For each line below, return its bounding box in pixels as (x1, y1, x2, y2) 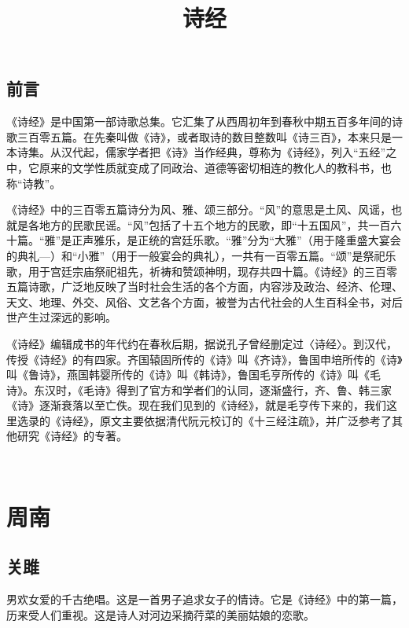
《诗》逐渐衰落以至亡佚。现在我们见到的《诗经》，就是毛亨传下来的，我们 (6, 397, 386, 413)
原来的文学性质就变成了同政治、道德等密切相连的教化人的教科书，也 (39, 159, 392, 175)
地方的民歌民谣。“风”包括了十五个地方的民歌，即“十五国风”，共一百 (39, 216, 391, 233)
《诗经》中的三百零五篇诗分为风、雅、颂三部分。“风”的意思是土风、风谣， (6, 201, 392, 218)
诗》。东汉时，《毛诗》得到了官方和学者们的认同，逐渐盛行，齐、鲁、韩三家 (6, 381, 392, 398)
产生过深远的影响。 (17, 309, 116, 325)
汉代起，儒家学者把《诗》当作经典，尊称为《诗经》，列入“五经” (61, 144, 386, 160)
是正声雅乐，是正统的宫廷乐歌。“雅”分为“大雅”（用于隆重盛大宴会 (61, 232, 401, 248)
